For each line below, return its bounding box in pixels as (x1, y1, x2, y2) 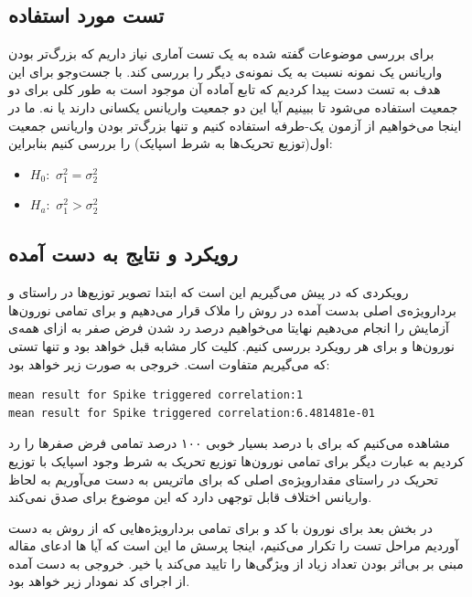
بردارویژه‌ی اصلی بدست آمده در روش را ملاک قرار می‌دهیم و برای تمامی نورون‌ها (8, 300, 456, 319)
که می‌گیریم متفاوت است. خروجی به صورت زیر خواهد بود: (8, 354, 330, 373)
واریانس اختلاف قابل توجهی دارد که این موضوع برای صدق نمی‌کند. (8, 487, 372, 506)
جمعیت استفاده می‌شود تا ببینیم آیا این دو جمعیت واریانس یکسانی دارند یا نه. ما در (8, 97, 458, 116)
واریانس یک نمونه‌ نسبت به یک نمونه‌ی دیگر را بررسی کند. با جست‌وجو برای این (8, 61, 443, 80)
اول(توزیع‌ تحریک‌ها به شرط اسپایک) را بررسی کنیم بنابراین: (8, 133, 333, 153)
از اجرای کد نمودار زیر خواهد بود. (8, 571, 190, 591)
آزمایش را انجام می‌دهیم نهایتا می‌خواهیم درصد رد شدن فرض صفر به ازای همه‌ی (8, 318, 449, 337)
